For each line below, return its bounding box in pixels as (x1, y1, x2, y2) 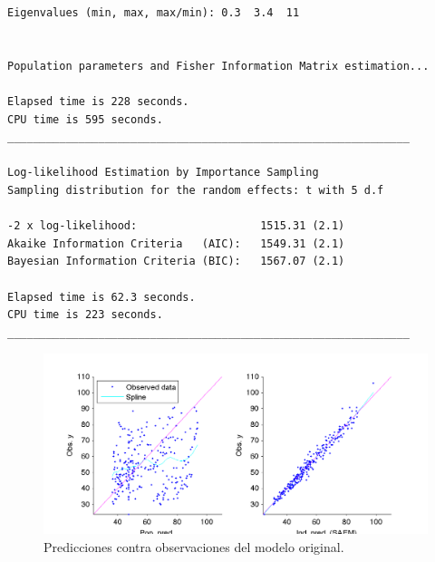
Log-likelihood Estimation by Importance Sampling (7, 166, 319, 179)
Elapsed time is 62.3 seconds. (7, 290, 196, 304)
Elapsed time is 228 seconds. (7, 94, 189, 108)
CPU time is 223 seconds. (7, 308, 163, 322)
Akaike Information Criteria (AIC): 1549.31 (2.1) (7, 237, 345, 250)
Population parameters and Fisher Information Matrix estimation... (7, 59, 430, 73)
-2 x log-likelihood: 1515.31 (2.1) (7, 219, 345, 233)
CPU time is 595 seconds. (7, 112, 163, 126)
